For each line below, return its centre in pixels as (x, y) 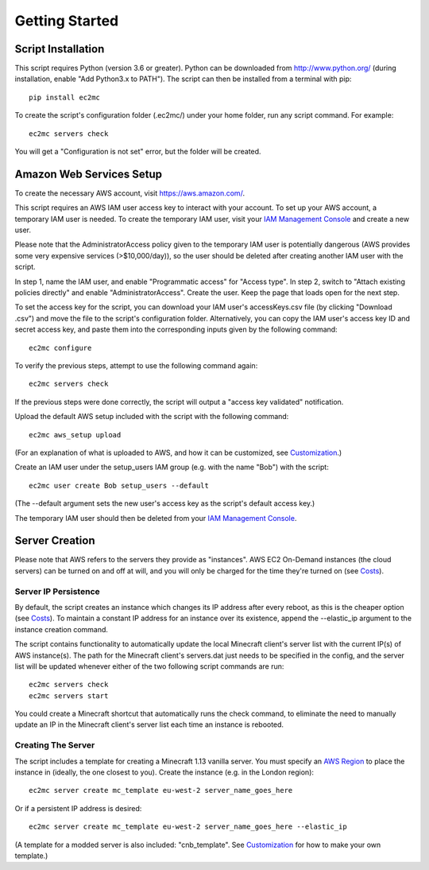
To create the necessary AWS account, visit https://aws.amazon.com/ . (130, 193)
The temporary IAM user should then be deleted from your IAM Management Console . (156, 518)
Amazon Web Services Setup (89, 174)
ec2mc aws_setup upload (75, 435)
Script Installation (60, 49)
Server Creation (55, 541)
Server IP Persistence (57, 591)
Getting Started (67, 21)
